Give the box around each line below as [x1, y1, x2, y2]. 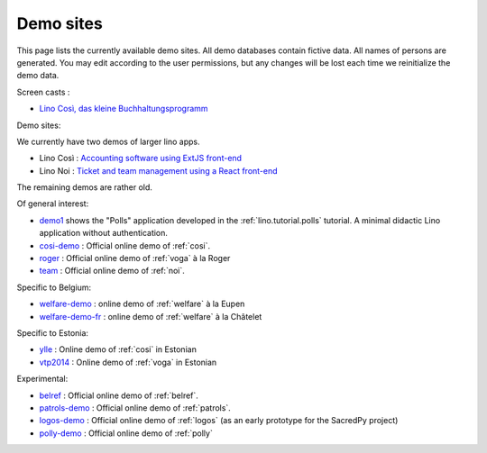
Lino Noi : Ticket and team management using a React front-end [39, 165, 279, 176]
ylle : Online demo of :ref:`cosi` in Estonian [39, 344, 198, 355]
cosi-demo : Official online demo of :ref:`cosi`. [39, 240, 211, 251]
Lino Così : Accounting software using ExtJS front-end [39, 153, 243, 164]
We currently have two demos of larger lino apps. [16, 136, 200, 147]
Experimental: [16, 374, 69, 385]
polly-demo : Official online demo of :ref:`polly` [39, 428, 214, 439]
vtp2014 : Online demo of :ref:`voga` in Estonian [39, 357, 217, 367]
